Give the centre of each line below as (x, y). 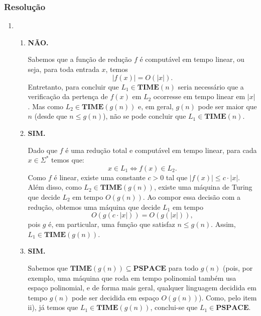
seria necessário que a (211, 86)
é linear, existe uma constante (100, 177)
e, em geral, (156, 106)
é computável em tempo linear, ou (192, 59)
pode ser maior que (227, 106)
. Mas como (46, 106)
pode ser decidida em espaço (115, 297)
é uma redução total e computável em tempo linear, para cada (161, 150)
